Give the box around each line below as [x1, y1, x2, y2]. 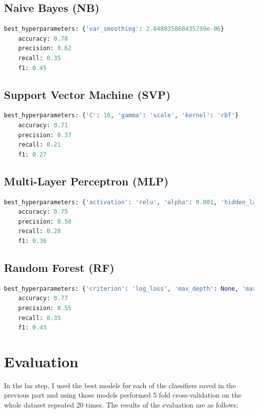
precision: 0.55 [18, 304, 72, 312]
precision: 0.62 [18, 45, 72, 52]
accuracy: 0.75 [18, 208, 68, 216]
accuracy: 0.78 [18, 35, 68, 42]
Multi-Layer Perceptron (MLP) [4, 173, 169, 188]
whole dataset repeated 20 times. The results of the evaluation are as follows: [4, 400, 239, 410]
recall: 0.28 [18, 228, 61, 235]
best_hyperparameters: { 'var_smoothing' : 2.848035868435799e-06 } [4, 25, 224, 33]
